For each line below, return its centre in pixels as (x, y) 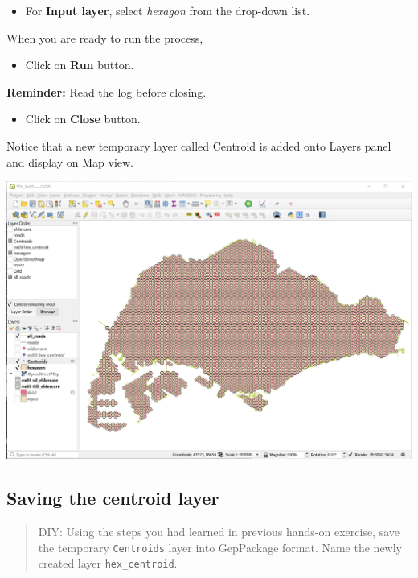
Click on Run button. (80, 65)
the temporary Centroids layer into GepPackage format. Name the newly (220, 547)
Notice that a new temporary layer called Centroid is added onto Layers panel (199, 145)
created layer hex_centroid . (108, 563)
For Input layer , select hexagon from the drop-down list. (168, 10)
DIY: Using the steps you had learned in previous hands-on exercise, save (219, 531)
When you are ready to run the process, (105, 37)
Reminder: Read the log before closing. (107, 91)
